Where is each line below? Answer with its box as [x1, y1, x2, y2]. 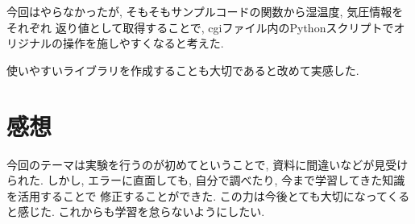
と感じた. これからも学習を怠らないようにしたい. [6, 203, 265, 220]
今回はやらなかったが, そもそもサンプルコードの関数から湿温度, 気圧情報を [6, 3, 404, 19]
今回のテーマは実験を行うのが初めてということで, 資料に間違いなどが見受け [6, 156, 409, 172]
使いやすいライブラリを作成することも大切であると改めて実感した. [6, 61, 359, 78]
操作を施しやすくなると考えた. [62, 35, 224, 52]
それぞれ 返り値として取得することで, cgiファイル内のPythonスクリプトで [6, 19, 394, 35]
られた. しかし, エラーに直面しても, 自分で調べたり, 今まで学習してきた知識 [6, 172, 405, 189]
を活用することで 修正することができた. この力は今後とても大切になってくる [6, 187, 410, 204]
